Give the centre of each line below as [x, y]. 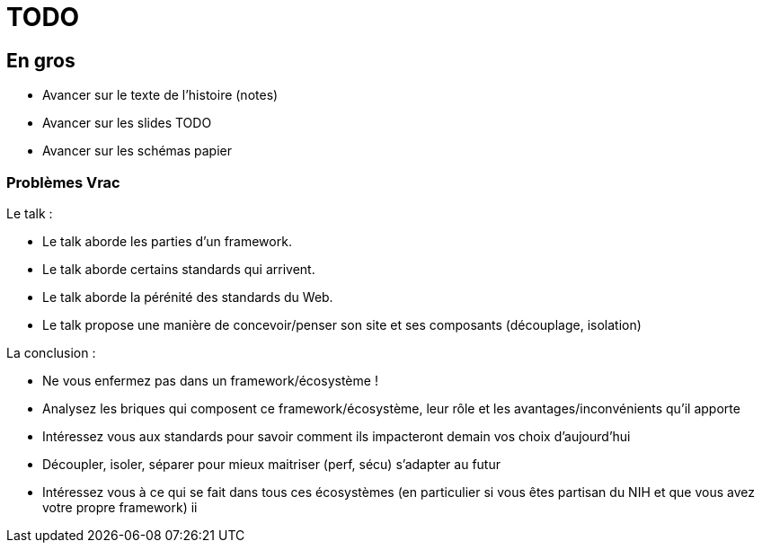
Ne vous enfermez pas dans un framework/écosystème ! [210, 380]
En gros [41, 60]
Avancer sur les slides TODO [127, 123]
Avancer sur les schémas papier [137, 151]
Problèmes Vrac [63, 182]
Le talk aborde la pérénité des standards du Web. [188, 297]
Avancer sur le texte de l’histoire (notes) [160, 95]
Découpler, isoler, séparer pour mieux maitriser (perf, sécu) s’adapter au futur [271, 464]
